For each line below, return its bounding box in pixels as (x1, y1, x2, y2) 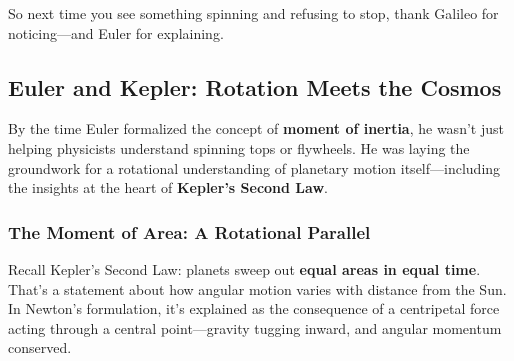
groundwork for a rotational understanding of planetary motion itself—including (8, 157, 501, 178)
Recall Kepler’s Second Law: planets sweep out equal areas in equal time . (8, 258, 481, 279)
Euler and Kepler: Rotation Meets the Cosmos (8, 71, 502, 102)
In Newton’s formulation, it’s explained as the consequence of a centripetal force (8, 298, 500, 319)
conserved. (8, 337, 72, 358)
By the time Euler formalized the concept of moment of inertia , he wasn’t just (8, 118, 504, 139)
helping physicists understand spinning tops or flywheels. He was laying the (8, 137, 470, 158)
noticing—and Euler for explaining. (8, 22, 224, 43)
